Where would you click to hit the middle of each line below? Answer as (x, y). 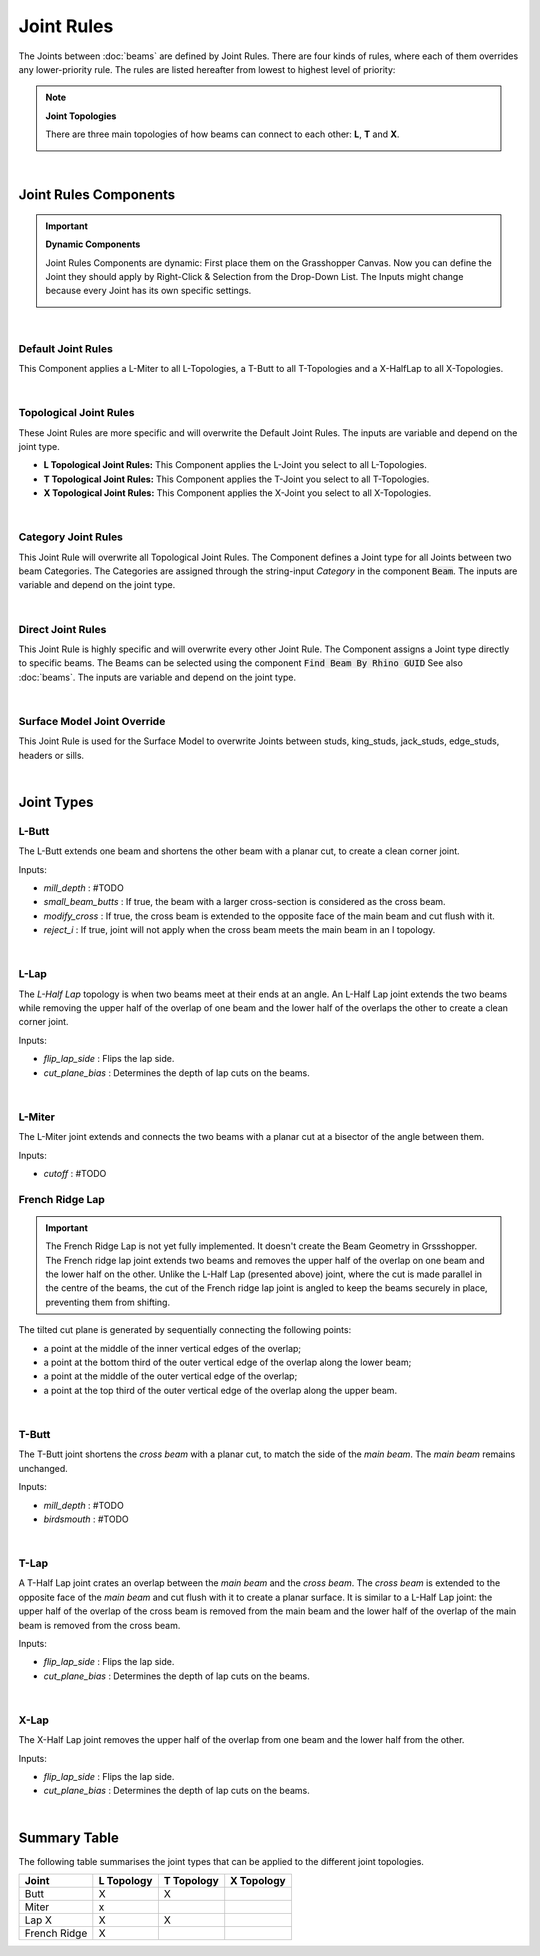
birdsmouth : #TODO (86, 1519)
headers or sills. (51, 755)
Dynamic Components (93, 244)
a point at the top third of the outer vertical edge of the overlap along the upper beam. (220, 1390)
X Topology (258, 1881)
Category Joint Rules (71, 537)
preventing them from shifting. (107, 1302)
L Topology (125, 1881)
